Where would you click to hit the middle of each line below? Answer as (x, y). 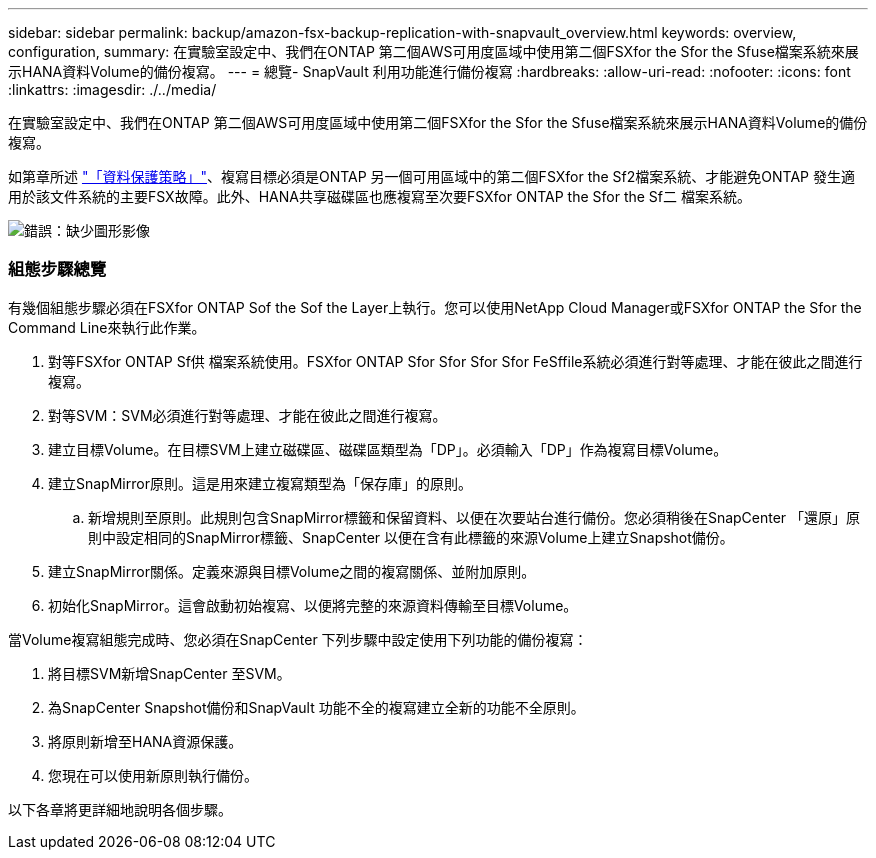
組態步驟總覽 (57, 269)
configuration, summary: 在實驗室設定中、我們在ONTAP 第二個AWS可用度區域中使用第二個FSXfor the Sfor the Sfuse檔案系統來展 (433, 51)
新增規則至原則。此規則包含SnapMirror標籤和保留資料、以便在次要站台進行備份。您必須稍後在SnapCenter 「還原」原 (474, 517)
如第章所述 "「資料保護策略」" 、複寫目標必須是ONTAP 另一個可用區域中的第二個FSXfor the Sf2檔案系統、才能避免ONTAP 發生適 (431, 176)
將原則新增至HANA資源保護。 (145, 741)
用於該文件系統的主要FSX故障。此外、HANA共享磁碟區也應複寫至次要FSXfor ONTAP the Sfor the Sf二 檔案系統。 (379, 196)
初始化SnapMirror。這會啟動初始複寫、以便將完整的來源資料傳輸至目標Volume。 (313, 605)
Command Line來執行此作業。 (107, 327)
